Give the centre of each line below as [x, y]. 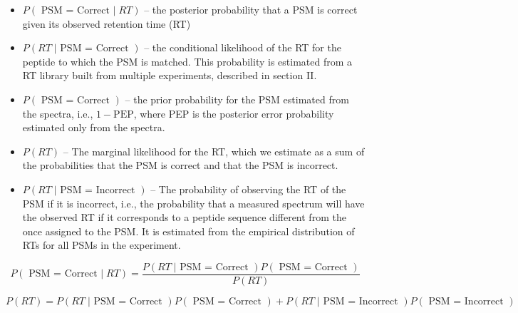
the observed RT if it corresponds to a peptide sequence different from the [184, 217]
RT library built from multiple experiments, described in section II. [170, 75]
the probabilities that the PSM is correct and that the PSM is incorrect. [180, 165]
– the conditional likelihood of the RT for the [243, 47]
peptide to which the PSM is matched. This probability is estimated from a [187, 61]
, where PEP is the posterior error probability [234, 113]
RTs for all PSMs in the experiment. [102, 245]
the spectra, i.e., [58, 113]
